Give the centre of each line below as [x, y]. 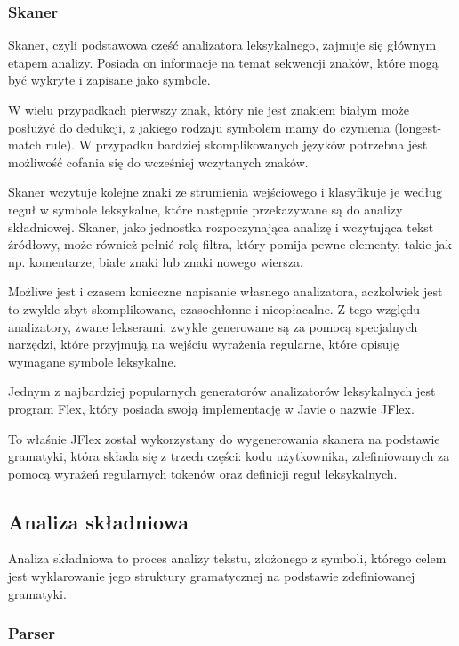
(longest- [418, 127]
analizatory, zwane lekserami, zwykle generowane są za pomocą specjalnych [213, 326]
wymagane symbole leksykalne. [93, 361]
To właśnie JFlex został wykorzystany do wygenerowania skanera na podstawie [224, 438]
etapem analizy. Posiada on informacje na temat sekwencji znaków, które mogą [223, 62]
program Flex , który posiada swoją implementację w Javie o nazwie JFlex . [211, 408]
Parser [32, 633]
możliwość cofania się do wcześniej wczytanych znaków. [158, 161]
